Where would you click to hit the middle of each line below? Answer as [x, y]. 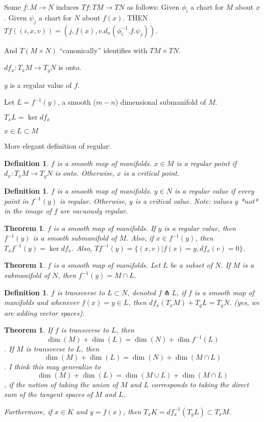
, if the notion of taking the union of [61, 384]
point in [16, 201]
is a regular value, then [200, 228]
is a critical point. [151, 173]
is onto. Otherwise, [85, 173]
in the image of [28, 211]
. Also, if [140, 238]
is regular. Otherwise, [93, 201]
